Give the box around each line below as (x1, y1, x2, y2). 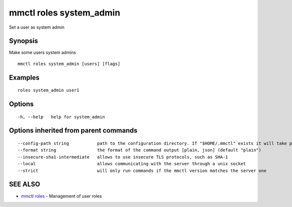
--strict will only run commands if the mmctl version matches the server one (18, 168, 267, 173)
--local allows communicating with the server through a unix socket (18, 161, 246, 167)
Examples (9, 73, 40, 82)
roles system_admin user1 (18, 87, 80, 93)
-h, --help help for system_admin (18, 114, 105, 120)
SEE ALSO (9, 180, 40, 189)
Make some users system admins (9, 50, 76, 55)
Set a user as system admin (9, 24, 65, 30)
